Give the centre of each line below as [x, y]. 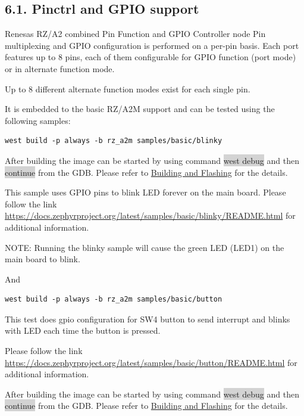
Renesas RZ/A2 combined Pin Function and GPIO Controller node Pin [135, 34]
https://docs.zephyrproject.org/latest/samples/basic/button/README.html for [151, 362]
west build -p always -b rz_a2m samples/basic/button [114, 299]
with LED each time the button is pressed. [83, 330]
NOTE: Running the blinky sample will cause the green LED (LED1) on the [145, 247]
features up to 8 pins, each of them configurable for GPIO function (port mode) [151, 57]
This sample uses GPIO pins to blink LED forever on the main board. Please [145, 192]
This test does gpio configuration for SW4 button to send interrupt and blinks [148, 319]
